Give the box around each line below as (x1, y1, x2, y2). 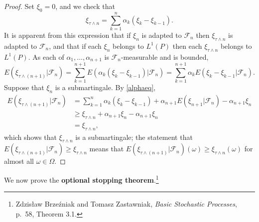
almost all (4, 156, 34, 166)
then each (172, 40, 202, 51)
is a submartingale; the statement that (75, 131, 193, 142)
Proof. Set (4, 1, 34, 11)
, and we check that (55, 1, 115, 11)
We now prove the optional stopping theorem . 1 (4, 173, 159, 185)
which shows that (4, 131, 57, 142)
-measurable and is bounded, (121, 51, 209, 62)
